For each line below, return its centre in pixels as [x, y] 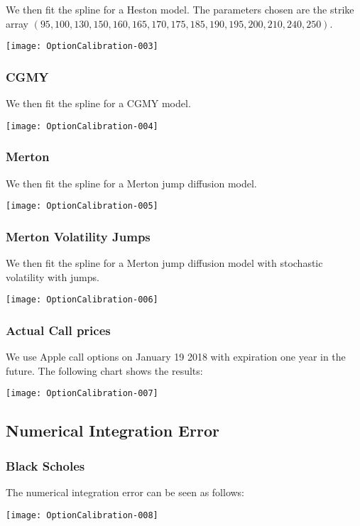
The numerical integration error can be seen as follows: [125, 492]
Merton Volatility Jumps [78, 236]
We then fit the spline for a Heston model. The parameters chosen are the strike [180, 9]
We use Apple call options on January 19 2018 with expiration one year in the [176, 357]
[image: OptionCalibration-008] [82, 515]
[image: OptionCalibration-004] [82, 126]
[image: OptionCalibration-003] [82, 46]
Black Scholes [45, 465]
